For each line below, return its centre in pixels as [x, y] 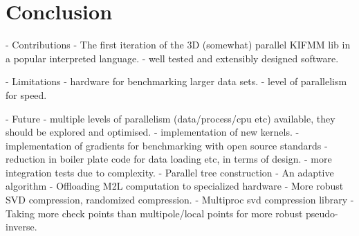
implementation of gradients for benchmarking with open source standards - [167, 145]
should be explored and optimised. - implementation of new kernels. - [153, 132]
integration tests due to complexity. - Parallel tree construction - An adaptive [170, 172]
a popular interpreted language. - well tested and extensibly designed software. [172, 58]
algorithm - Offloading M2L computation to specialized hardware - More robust [175, 186]
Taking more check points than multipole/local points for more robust [154, 213]
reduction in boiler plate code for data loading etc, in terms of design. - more [169, 159]
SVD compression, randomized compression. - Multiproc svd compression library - [180, 200]
